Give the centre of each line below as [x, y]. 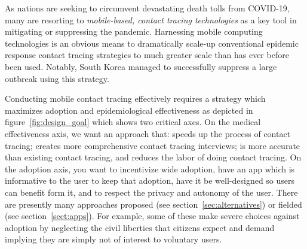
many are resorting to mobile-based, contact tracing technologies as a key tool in [151, 19]
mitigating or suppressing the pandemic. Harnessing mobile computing [134, 31]
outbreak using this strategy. [57, 78]
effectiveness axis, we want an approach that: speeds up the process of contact [148, 133]
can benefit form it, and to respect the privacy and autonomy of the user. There [151, 192]
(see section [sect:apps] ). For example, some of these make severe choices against [152, 216]
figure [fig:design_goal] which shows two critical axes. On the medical [133, 122]
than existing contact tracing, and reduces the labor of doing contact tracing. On [153, 157]
